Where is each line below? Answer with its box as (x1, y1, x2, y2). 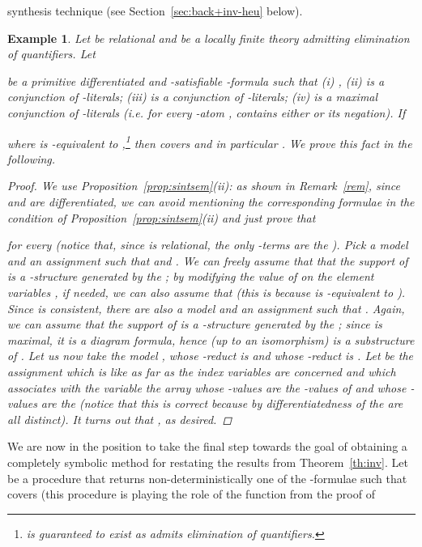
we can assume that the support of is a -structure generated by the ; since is (7, 316, 382, 333)
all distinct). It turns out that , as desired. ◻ (7, 410, 232, 427)
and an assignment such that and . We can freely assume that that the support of (7, 252, 408, 269)
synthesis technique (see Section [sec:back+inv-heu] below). (7, 2, 303, 19)
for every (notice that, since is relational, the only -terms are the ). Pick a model (7, 236, 408, 253)
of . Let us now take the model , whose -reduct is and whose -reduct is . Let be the (7, 347, 413, 364)
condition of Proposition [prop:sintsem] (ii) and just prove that (7, 209, 316, 226)
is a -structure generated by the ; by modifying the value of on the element (7, 268, 374, 285)
